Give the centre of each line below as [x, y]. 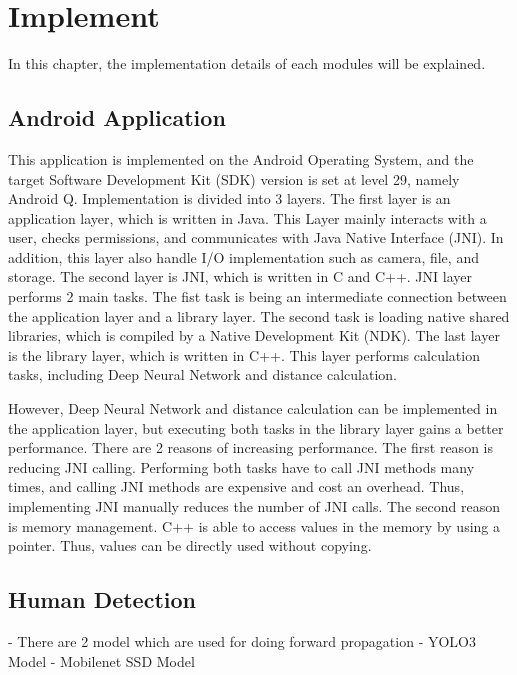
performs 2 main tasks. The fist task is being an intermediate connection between [257, 296]
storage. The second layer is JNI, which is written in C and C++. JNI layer [240, 276]
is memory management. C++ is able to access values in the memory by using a [254, 525]
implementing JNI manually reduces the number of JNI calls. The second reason [254, 506]
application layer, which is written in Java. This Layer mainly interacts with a [247, 217]
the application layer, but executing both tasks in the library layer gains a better [256, 427]
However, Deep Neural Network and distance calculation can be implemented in [253, 408]
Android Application [117, 117]
